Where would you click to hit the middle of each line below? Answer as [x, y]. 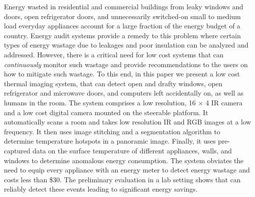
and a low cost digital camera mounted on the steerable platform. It [106, 112]
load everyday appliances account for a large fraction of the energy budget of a [122, 26]
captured [17, 150]
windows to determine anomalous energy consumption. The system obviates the [124, 160]
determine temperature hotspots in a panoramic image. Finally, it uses [110, 141]
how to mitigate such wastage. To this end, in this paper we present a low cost [122, 74]
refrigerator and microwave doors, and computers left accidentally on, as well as [124, 93]
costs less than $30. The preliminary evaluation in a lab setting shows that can [122, 179]
